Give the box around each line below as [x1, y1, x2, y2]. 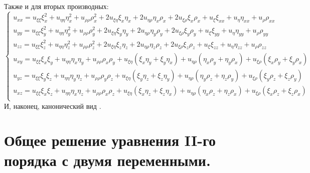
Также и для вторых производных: [4, 1, 109, 11]
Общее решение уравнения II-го [4, 130, 216, 150]
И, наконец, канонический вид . [4, 100, 101, 111]
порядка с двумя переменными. [4, 149, 211, 170]
